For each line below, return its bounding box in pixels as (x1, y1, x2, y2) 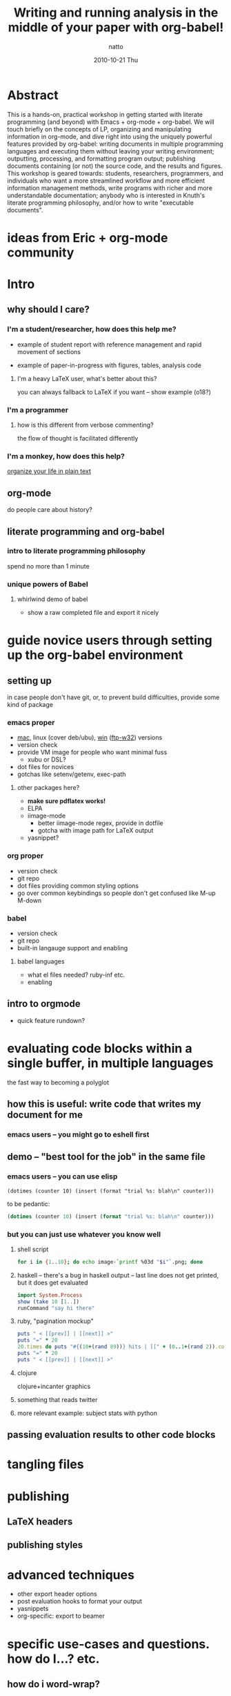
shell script (17, 1245, 49, 1253)
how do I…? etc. (7, 1651, 100, 1666)
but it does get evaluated (17, 1278, 88, 1287)
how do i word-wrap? (7, 1678, 101, 1690)
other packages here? (17, 784, 80, 792)
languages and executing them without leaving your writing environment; (7, 147, 215, 155)
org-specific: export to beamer (17, 1612, 105, 1620)
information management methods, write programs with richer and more (7, 183, 212, 192)
